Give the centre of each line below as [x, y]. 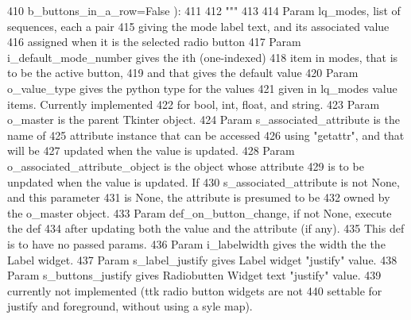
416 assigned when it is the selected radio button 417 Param [154, 42]
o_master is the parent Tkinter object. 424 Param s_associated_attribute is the [204, 120]
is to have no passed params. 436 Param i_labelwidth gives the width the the [196, 243]
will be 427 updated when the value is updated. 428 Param [151, 150]
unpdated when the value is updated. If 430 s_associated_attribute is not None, [204, 181]
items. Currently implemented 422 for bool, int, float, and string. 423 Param [194, 104]
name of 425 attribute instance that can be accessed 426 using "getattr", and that [206, 135]
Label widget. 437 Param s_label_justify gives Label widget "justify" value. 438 [202, 259]
